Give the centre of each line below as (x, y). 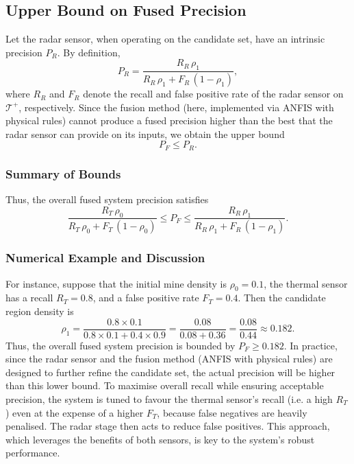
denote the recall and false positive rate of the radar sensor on (213, 94)
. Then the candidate (282, 298)
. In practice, (311, 345)
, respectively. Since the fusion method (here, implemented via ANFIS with (176, 107)
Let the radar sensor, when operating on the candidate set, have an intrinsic (165, 39)
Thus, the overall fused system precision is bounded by (121, 345)
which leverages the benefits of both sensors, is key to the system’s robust (160, 439)
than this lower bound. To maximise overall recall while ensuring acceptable (165, 385)
